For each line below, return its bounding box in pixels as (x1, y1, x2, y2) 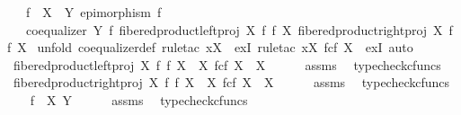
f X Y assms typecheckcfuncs (30, 90, 248, 109)
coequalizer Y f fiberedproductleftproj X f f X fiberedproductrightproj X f (25, 20, 453, 39)
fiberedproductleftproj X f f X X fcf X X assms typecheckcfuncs (13, 55, 441, 74)
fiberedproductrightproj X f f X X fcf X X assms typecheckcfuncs (13, 73, 450, 92)
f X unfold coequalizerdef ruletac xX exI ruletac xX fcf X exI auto (7, 38, 413, 57)
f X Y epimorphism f (25, 3, 162, 21)
